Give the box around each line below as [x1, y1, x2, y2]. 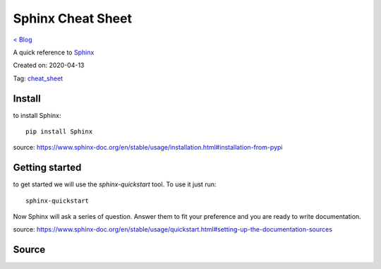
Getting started [13, 162, 82, 174]
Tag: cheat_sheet [13, 74, 64, 83]
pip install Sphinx [25, 128, 93, 136]
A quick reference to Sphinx [13, 48, 95, 56]
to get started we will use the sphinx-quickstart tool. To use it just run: [13, 180, 217, 189]
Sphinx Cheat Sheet [13, 11, 132, 26]
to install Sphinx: [13, 111, 61, 119]
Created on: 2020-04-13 [13, 61, 85, 70]
